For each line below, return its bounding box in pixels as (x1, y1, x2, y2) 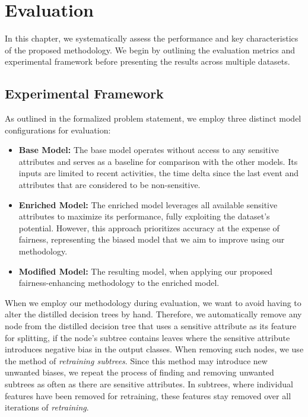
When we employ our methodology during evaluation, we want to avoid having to (5, 296, 301, 308)
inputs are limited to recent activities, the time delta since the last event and (18, 167, 299, 179)
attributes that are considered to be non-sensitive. (18, 179, 201, 191)
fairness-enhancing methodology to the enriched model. (18, 276, 220, 289)
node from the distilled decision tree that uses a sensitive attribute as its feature (5, 320, 297, 332)
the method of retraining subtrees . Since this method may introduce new (5, 354, 268, 367)
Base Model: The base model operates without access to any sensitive (18, 144, 279, 156)
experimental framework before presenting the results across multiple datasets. (5, 55, 290, 68)
